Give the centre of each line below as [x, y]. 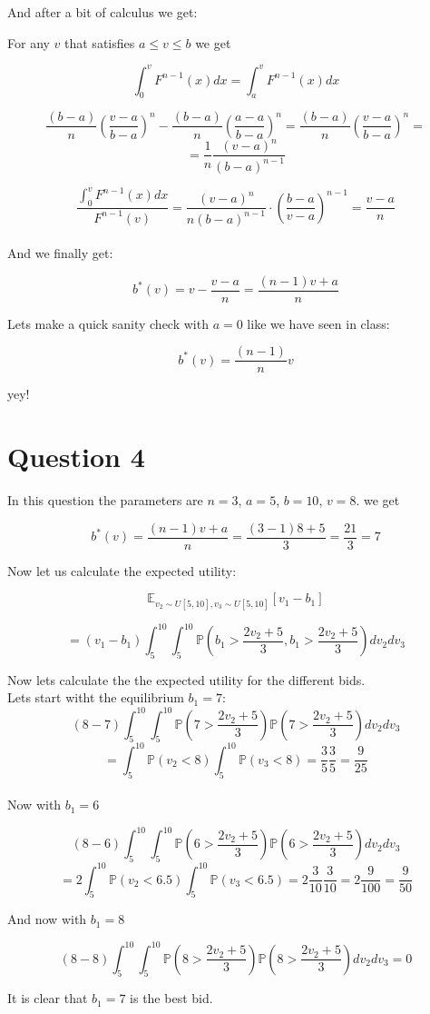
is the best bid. [171, 998]
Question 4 [76, 457]
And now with [47, 919]
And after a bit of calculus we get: [103, 12]
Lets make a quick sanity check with [108, 323]
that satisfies [100, 42]
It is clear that [48, 998]
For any [29, 42]
